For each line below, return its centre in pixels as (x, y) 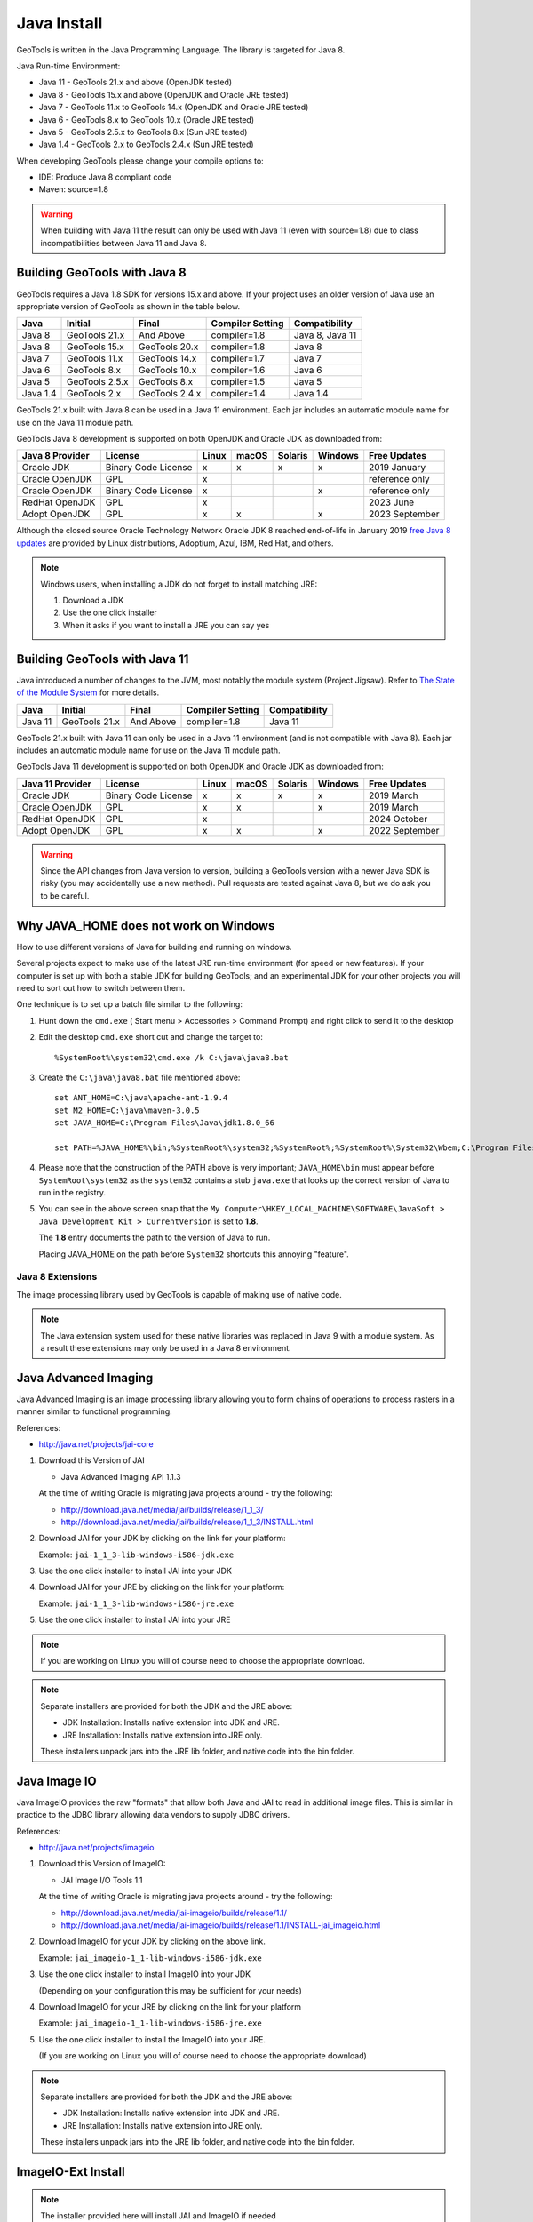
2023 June (392, 502)
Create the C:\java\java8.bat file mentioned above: (139, 1077)
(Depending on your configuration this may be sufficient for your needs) (170, 1990)
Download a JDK (93, 601)
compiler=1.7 (238, 358)
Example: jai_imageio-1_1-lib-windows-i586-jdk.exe (150, 1958)
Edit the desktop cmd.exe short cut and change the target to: (151, 1037)
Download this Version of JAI (92, 1460)
